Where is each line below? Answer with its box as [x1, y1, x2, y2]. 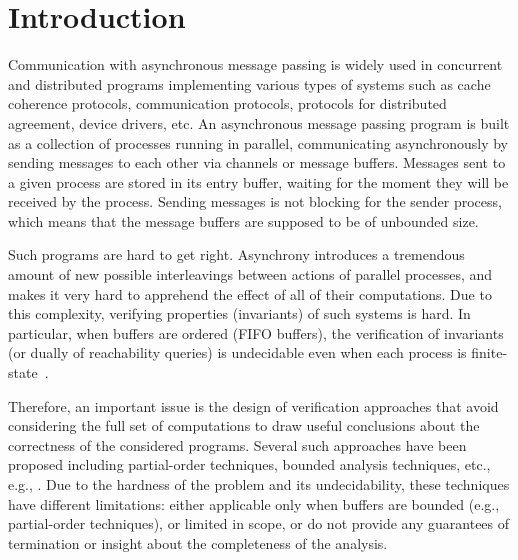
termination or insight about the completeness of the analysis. [8, 532, 388, 553]
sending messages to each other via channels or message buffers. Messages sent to [8, 152, 506, 173]
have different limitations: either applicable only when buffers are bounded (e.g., [8, 493, 500, 514]
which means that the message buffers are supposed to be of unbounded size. [8, 210, 479, 231]
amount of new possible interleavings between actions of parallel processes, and [8, 264, 493, 285]
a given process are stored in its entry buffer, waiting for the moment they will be [8, 171, 509, 192]
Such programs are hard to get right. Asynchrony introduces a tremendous [8, 244, 465, 265]
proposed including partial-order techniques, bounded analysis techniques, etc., [8, 454, 491, 475]
